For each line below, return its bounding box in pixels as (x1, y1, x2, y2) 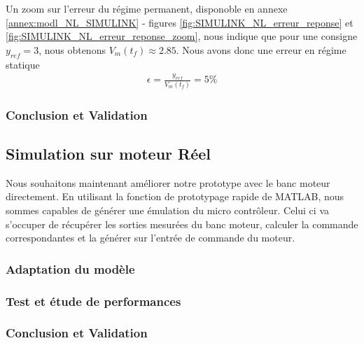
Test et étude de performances (6, 292, 181, 309)
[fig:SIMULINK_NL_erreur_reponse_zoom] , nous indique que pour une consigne (6, 29, 358, 43)
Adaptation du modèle (6, 260, 135, 277)
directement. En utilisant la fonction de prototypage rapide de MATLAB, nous (6, 189, 344, 204)
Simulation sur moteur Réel (6, 143, 211, 164)
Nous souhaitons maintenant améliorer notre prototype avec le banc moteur (6, 175, 330, 190)
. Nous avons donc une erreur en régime (176, 42, 346, 57)
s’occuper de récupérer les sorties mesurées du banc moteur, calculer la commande (6, 216, 358, 231)
